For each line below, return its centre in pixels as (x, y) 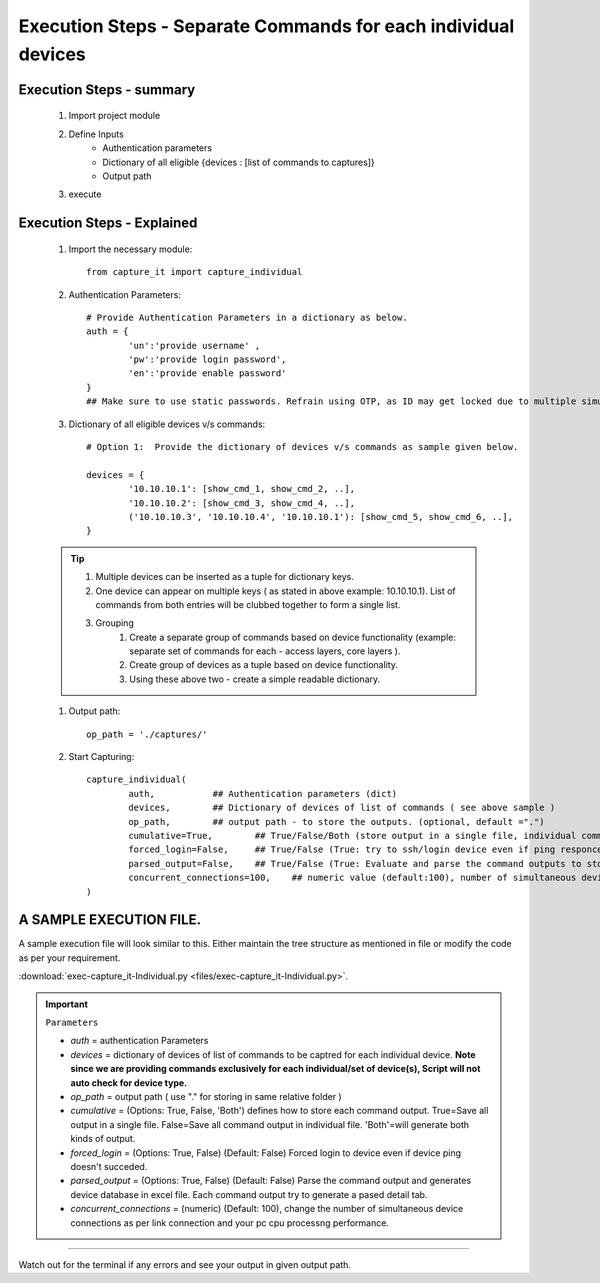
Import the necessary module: (130, 249)
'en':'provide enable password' (207, 373)
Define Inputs (96, 134)
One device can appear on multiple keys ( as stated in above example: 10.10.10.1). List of (276, 591)
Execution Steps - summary (107, 89)
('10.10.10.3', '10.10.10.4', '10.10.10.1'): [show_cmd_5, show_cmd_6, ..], (321, 516)
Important (67, 1004)
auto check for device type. (129, 1082)
